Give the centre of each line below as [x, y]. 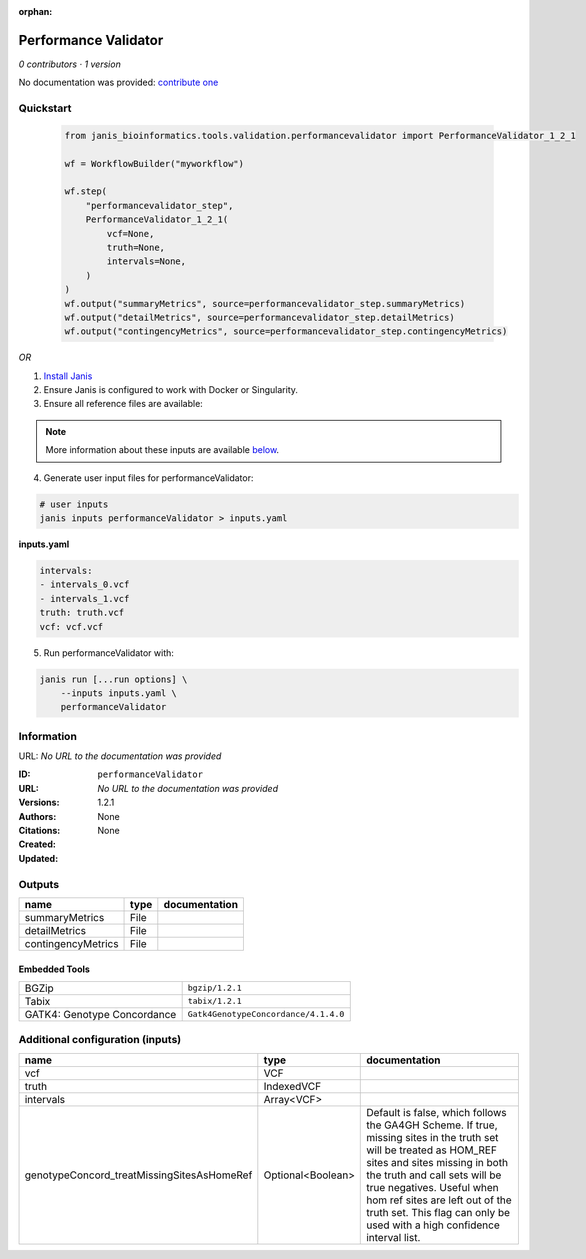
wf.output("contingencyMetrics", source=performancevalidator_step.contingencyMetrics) [286, 331]
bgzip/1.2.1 [214, 988]
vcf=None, [130, 233]
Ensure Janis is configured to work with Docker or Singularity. [171, 390]
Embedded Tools [54, 969]
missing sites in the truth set [432, 1137]
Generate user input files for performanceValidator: [148, 477]
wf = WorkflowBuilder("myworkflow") [154, 163]
